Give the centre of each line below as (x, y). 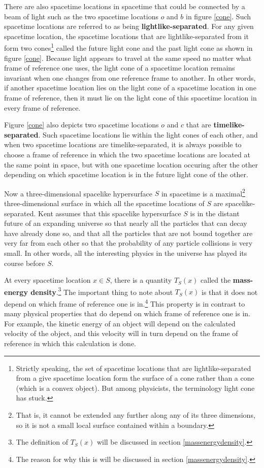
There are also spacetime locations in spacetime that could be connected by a (125, 6)
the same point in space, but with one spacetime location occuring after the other (131, 164)
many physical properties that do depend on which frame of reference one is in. (127, 313)
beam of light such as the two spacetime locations (81, 16)
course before (25, 263)
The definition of (42, 442)
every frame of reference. (42, 107)
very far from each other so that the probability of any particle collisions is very (128, 243)
